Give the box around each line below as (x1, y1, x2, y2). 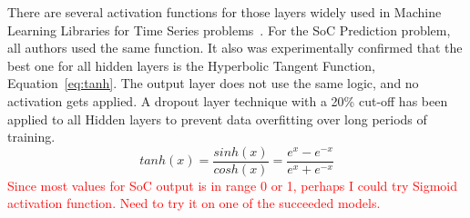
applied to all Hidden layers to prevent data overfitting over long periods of (7, 109, 427, 128)
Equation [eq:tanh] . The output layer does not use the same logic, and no (7, 74, 419, 93)
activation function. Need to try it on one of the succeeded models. (7, 193, 381, 213)
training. (7, 127, 56, 146)
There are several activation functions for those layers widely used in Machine (7, 3, 442, 21)
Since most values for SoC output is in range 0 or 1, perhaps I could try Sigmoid (7, 175, 458, 194)
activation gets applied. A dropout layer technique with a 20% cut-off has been (7, 91, 448, 110)
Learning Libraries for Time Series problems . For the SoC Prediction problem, (7, 20, 451, 39)
